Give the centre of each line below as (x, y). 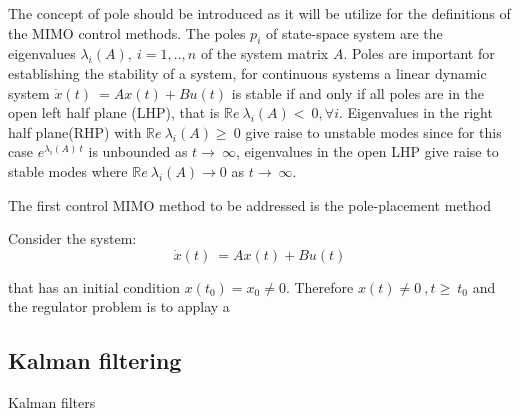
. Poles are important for (419, 53)
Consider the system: (72, 238)
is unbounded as (138, 151)
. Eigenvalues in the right (415, 112)
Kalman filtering (95, 360)
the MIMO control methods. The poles (127, 32)
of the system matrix (264, 53)
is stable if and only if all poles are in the (358, 92)
